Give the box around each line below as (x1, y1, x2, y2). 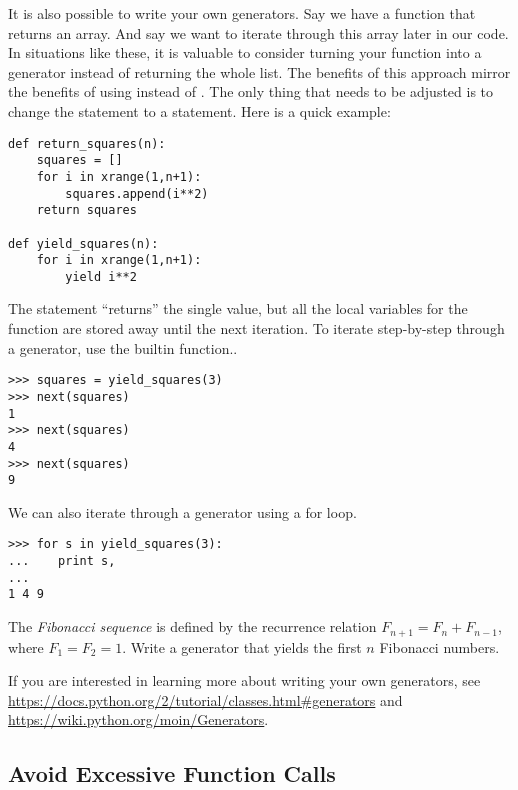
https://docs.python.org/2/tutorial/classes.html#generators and (8, 689, 403, 710)
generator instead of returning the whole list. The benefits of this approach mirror (8, 61, 511, 82)
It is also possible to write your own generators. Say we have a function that (8, 3, 476, 23)
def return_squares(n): (8, 136, 166, 151)
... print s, (8, 554, 116, 569)
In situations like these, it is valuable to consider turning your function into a (8, 42, 482, 63)
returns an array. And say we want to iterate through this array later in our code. (8, 22, 509, 43)
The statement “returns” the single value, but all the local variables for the (8, 298, 468, 319)
